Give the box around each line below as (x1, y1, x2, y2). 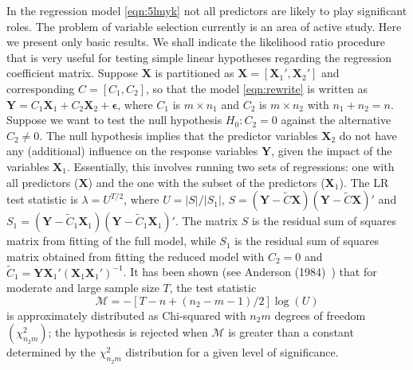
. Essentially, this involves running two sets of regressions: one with (66, 158, 395, 174)
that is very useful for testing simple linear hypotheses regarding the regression (6, 49, 392, 65)
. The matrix (175, 212, 238, 229)
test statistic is (6, 191, 78, 208)
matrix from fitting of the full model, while (6, 232, 216, 249)
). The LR (339, 173, 389, 190)
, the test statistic (169, 279, 257, 296)
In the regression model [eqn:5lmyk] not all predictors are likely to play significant (6, 2, 407, 18)
